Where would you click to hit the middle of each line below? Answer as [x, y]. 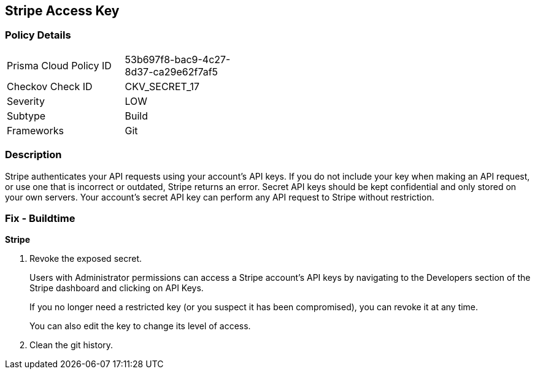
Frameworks [35, 130]
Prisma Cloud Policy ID [59, 65]
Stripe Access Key [62, 11]
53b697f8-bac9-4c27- [178, 59]
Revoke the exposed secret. [86, 259]
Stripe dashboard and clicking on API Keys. [117, 288]
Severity [26, 101]
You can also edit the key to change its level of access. [140, 326]
